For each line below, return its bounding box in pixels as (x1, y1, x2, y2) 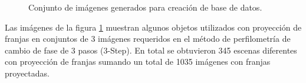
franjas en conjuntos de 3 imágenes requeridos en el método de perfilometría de (5, 32, 291, 45)
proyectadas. (5, 67, 50, 79)
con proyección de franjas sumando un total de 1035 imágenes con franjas (5, 55, 271, 68)
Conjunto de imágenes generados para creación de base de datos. (28, 1, 262, 13)
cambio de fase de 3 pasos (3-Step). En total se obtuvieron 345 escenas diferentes (5, 44, 297, 56)
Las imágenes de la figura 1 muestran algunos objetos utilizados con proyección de (5, 21, 302, 33)
